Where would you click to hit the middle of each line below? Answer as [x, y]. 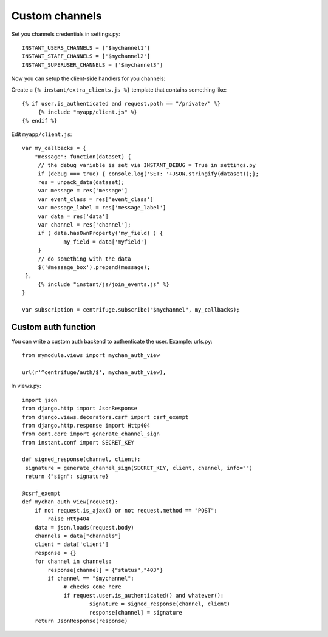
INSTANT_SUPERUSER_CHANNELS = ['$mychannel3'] [93, 65]
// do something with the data [84, 259]
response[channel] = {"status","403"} [105, 570]
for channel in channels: [73, 561]
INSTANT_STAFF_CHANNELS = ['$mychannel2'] [86, 56]
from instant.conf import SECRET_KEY [78, 442]
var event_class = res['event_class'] [96, 199]
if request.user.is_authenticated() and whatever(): [144, 595]
